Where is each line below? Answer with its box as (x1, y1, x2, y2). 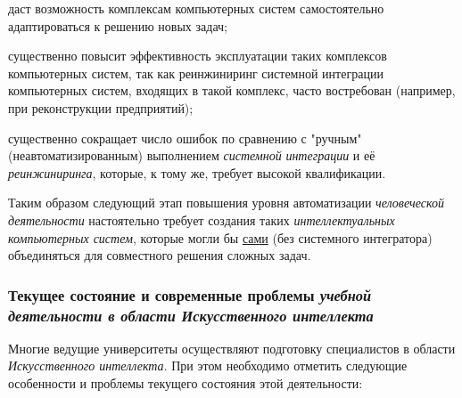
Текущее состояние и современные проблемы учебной (8, 283, 372, 305)
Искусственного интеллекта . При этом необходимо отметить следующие (8, 356, 408, 375)
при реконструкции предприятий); (8, 98, 194, 117)
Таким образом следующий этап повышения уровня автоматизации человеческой (8, 193, 444, 212)
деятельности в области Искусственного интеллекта (8, 304, 374, 326)
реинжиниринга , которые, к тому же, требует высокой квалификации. (8, 163, 386, 182)
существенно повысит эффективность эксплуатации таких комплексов (8, 46, 387, 65)
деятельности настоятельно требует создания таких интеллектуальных (8, 210, 395, 229)
